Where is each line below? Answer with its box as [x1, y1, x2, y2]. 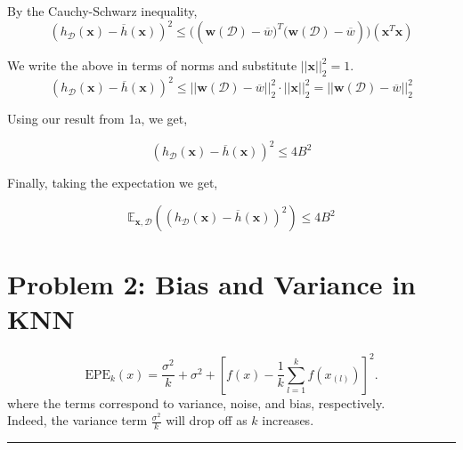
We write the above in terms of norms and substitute [7, 56, 297, 75]
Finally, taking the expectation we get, [7, 173, 218, 192]
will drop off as [166, 411, 248, 430]
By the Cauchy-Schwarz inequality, [7, 2, 198, 20]
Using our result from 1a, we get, [7, 109, 188, 128]
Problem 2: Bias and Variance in [7, 266, 417, 302]
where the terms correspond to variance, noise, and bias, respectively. [7, 393, 386, 412]
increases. [262, 411, 314, 430]
